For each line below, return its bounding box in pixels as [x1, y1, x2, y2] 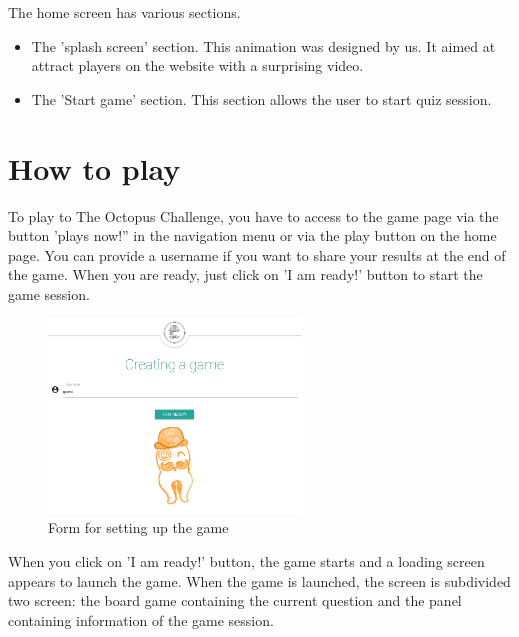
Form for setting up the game [48, 517, 229, 538]
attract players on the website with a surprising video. [31, 55, 364, 76]
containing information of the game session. [8, 609, 274, 630]
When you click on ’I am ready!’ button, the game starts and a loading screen [8, 551, 485, 572]
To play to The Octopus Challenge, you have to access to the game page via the [8, 205, 499, 226]
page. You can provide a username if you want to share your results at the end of [8, 244, 506, 265]
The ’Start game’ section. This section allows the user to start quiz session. [31, 88, 492, 109]
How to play [8, 147, 181, 188]
